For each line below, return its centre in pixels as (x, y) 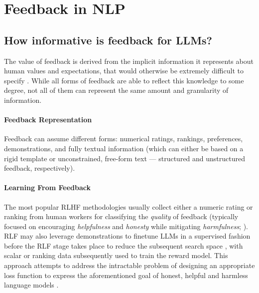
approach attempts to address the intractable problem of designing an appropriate (129, 265)
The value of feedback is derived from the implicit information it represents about (129, 61)
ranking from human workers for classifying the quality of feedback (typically (121, 216)
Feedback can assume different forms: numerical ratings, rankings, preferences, (124, 139)
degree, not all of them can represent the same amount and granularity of (116, 90)
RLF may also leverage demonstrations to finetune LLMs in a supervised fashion (127, 236)
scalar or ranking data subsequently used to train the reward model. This (116, 255)
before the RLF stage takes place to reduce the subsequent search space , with (124, 245)
